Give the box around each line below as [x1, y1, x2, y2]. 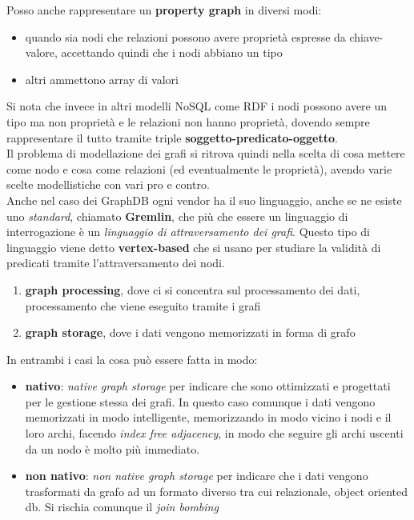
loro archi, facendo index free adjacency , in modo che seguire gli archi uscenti [25, 425, 404, 442]
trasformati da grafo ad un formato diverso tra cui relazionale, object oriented [25, 482, 408, 499]
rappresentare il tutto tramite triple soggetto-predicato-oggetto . [6, 129, 338, 146]
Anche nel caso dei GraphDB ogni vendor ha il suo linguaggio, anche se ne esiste [6, 191, 402, 208]
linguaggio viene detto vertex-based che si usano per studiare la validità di [6, 238, 381, 255]
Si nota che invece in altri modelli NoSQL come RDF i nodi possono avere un [6, 98, 388, 114]
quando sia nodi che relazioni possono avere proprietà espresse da [25, 28, 346, 45]
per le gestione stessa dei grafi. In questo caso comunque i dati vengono [25, 393, 376, 410]
